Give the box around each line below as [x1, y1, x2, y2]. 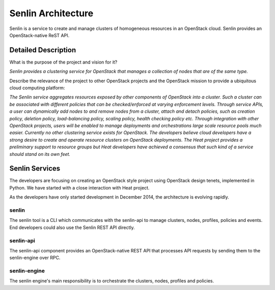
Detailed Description [9, 46, 76, 54]
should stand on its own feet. [9, 151, 71, 157]
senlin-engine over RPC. [9, 254, 61, 261]
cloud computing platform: [9, 85, 65, 91]
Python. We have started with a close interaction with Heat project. [9, 184, 150, 190]
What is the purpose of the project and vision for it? [9, 59, 118, 65]
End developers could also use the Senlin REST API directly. [9, 224, 135, 231]
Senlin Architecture [9, 8, 94, 19]
